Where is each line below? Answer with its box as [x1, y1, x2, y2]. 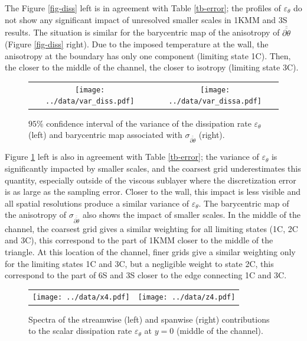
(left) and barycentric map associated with [28, 128, 182, 141]
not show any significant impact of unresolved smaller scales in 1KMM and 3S [5, 13, 288, 25]
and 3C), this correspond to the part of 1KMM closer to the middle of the [5, 234, 273, 246]
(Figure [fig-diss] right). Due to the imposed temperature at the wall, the [5, 38, 269, 50]
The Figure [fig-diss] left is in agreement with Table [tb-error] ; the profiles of [5, 2, 281, 14]
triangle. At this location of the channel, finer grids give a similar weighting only [5, 245, 296, 258]
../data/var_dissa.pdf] [168, 97, 262, 106]
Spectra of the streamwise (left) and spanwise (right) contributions [28, 313, 270, 325]
